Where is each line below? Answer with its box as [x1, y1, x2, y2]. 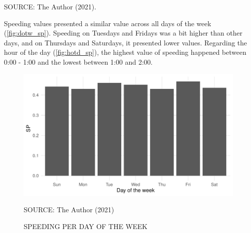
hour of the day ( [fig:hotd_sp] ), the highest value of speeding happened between [4, 47, 247, 57]
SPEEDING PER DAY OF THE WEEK [24, 221, 147, 232]
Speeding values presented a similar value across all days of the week [4, 18, 212, 28]
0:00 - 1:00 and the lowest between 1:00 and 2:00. [4, 56, 153, 67]
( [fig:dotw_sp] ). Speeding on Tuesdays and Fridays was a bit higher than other [4, 28, 243, 38]
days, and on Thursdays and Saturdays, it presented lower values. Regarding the [4, 37, 247, 47]
